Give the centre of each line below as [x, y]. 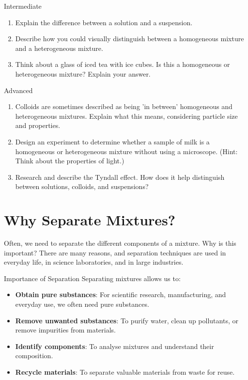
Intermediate [23, 6]
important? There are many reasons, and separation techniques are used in [115, 252]
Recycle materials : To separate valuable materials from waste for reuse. [125, 372]
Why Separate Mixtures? [90, 220]
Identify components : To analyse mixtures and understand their [115, 346]
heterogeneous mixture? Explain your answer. [83, 73]
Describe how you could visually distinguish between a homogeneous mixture [130, 39]
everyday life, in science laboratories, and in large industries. [94, 262]
